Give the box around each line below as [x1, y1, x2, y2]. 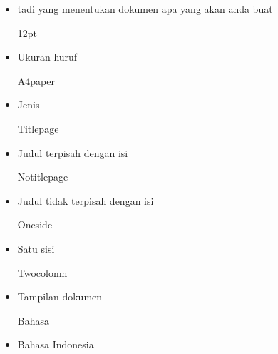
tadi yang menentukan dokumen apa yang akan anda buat [17, 1, 273, 16]
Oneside [17, 217, 53, 232]
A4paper [17, 73, 55, 88]
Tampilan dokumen [17, 289, 103, 304]
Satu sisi [17, 241, 55, 256]
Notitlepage [17, 169, 68, 184]
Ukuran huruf [17, 49, 78, 64]
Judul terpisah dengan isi [17, 145, 128, 160]
